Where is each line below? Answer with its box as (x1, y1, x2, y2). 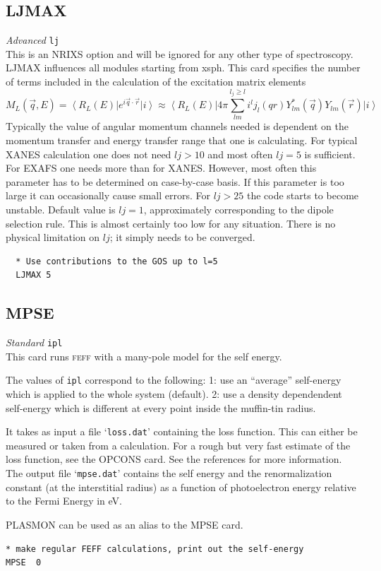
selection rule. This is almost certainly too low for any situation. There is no (6, 216, 336, 230)
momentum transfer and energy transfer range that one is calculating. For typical (6, 133, 358, 147)
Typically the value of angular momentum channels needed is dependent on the (6, 119, 349, 134)
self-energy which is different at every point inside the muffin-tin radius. (6, 400, 316, 415)
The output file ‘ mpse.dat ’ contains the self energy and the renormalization (6, 466, 332, 481)
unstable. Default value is (6, 201, 116, 216)
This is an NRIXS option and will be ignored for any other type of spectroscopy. (6, 46, 353, 61)
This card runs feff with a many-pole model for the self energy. (6, 348, 282, 363)
